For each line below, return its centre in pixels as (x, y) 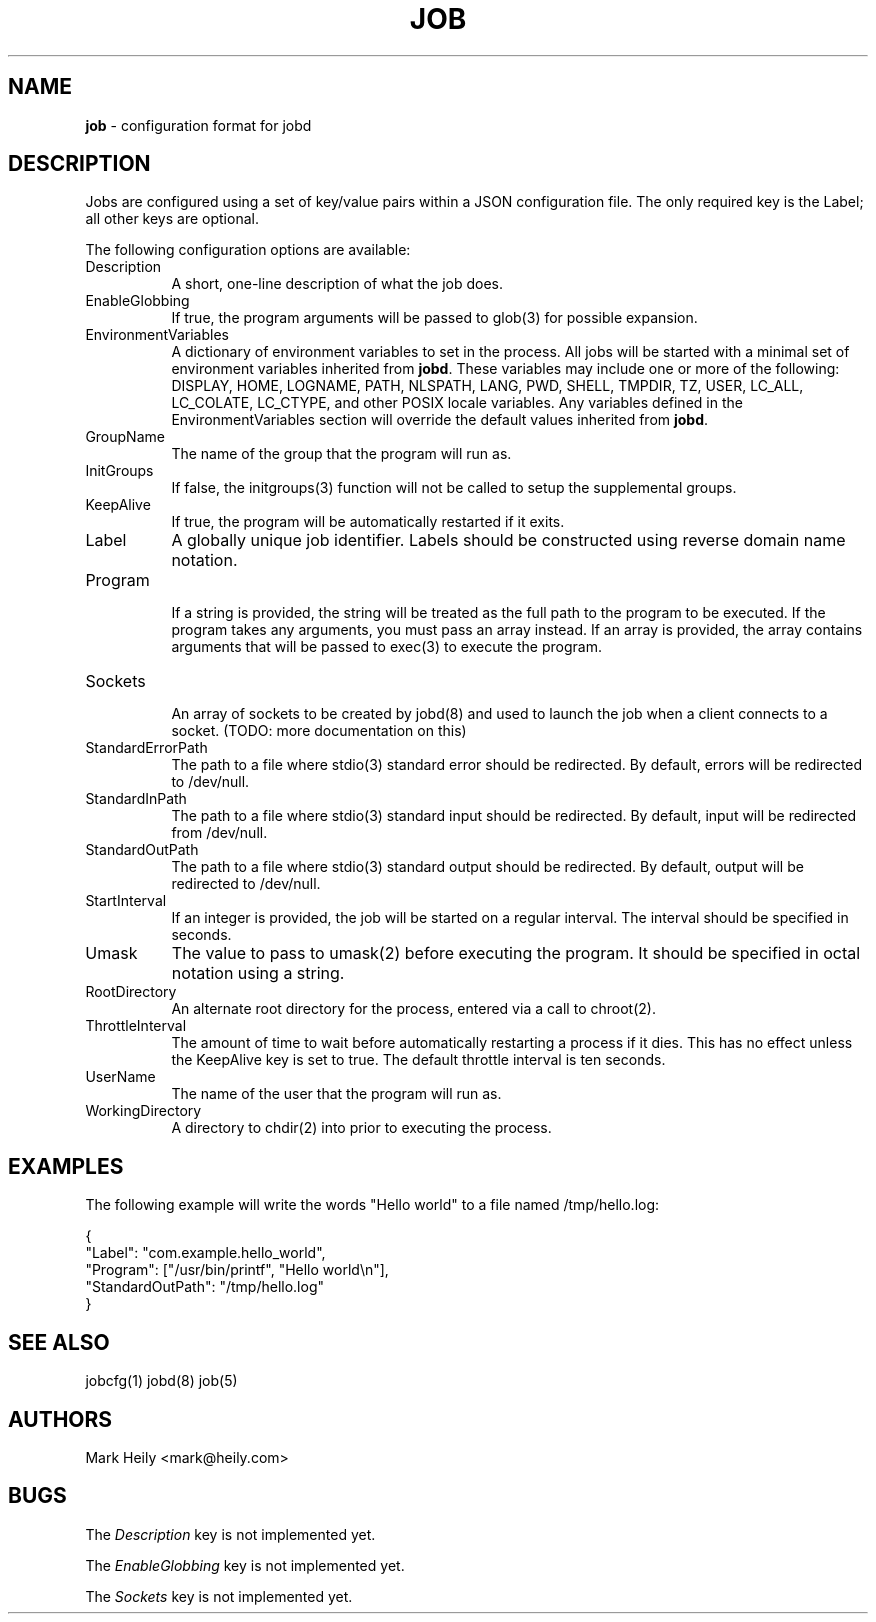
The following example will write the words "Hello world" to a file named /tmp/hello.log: (372, 1205)
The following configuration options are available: (248, 250)
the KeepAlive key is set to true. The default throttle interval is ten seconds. (418, 1060)
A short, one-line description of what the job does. (337, 284)
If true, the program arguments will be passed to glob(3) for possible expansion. (434, 318)
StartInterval (126, 901)
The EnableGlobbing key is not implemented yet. (245, 1565)
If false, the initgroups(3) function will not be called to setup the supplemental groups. (454, 488)
